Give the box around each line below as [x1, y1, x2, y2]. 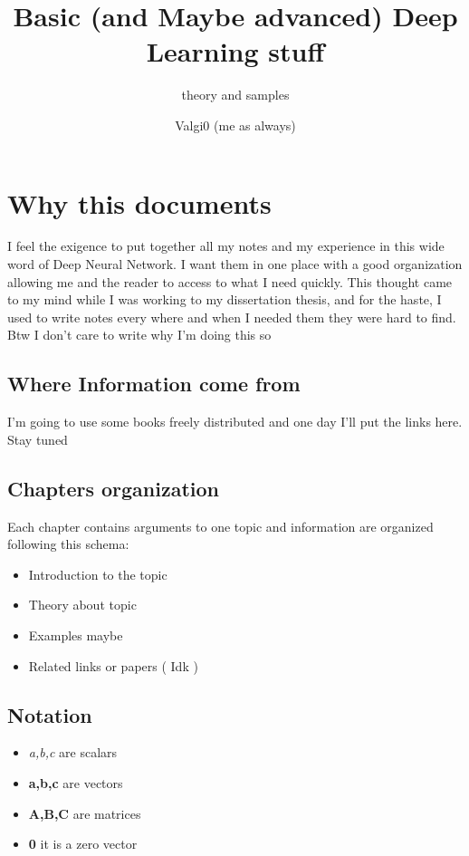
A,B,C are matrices [28, 803, 141, 822]
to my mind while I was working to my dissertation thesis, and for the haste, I [7, 290, 442, 309]
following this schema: [7, 534, 129, 553]
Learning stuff [146, 33, 325, 70]
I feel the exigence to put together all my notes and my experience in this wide [7, 236, 445, 255]
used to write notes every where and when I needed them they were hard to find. [7, 307, 456, 326]
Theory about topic [28, 595, 137, 614]
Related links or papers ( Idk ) [28, 656, 198, 675]
